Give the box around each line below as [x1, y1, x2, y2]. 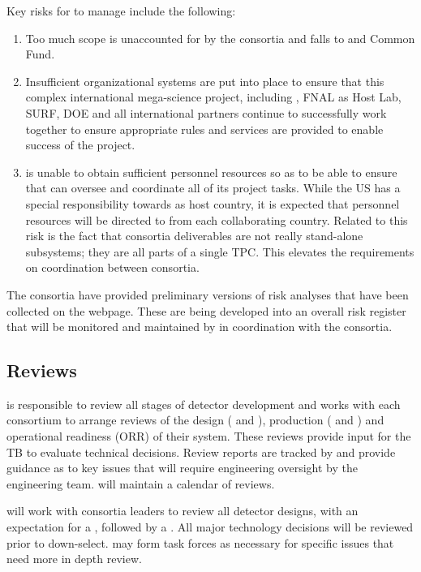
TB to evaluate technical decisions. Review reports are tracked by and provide [6, 443, 396, 460]
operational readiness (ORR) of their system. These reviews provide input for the [6, 428, 411, 445]
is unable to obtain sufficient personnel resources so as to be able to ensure [25, 163, 397, 180]
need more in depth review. [6, 550, 142, 567]
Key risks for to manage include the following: [6, 2, 236, 19]
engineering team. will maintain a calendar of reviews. [6, 475, 275, 492]
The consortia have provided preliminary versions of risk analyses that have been [6, 286, 409, 303]
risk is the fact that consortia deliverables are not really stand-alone [25, 227, 363, 244]
